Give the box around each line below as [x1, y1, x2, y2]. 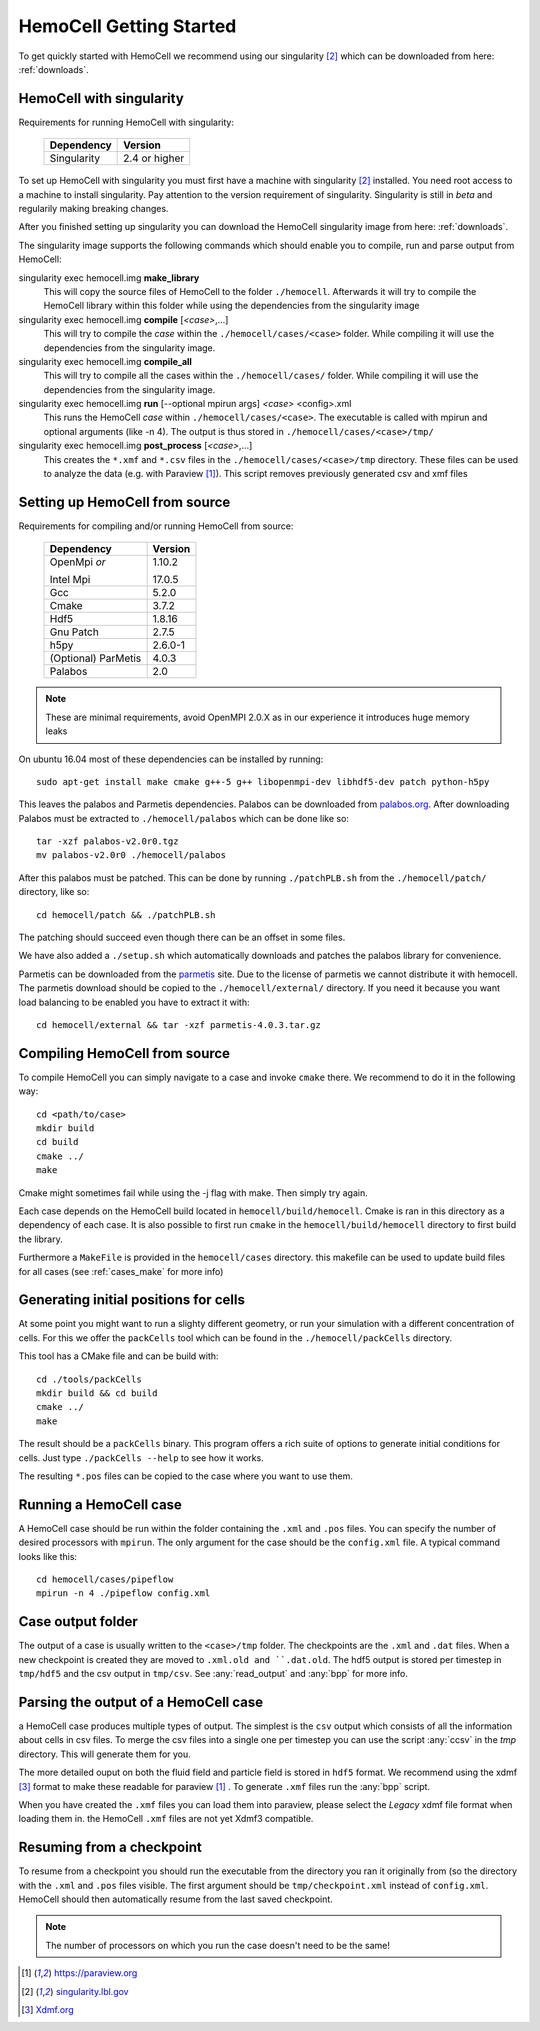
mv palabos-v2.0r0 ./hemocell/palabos [36, 850, 227, 861]
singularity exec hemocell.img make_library [18, 271, 200, 284]
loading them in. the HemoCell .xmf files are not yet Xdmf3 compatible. [18, 1813, 314, 1825]
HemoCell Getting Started [18, 15, 237, 37]
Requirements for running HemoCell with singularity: [18, 116, 235, 128]
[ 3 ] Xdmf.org [21, 2004, 74, 2016]
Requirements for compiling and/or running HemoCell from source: [18, 520, 294, 532]
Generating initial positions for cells [18, 1291, 245, 1309]
